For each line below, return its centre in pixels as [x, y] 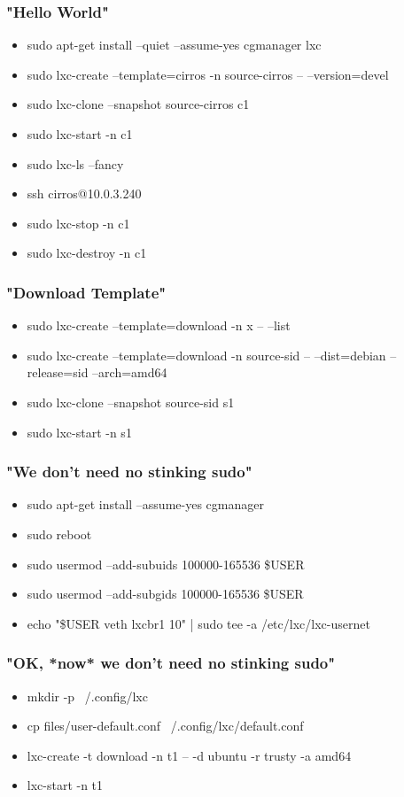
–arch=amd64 [130, 372]
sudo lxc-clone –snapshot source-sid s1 [131, 402]
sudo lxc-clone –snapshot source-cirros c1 [138, 104]
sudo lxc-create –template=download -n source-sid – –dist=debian [206, 355]
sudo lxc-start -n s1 [79, 432]
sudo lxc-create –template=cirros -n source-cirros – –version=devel [208, 74]
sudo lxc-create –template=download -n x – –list [159, 325]
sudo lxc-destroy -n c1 [87, 253]
